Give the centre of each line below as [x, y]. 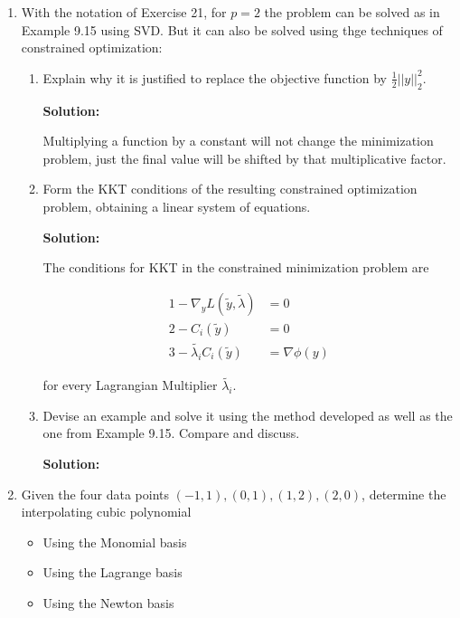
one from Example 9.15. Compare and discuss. [171, 433]
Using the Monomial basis [115, 542]
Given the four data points [95, 494]
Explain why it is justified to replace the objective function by [215, 77]
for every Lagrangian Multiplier [130, 385]
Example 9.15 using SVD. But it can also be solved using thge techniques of [232, 29]
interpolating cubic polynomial [106, 512]
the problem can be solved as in [352, 12]
